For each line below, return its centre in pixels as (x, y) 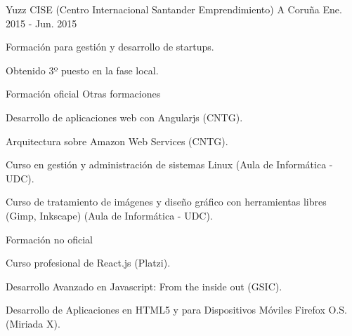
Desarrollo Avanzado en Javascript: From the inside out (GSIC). (144, 286)
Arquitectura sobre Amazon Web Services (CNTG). (117, 141)
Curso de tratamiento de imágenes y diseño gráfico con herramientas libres (166, 202)
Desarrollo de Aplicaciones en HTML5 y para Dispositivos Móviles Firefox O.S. (176, 310)
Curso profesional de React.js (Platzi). (88, 263)
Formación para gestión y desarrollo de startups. (110, 47)
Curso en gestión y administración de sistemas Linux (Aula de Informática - (169, 164)
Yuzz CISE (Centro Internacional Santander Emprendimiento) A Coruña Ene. (174, 9)
